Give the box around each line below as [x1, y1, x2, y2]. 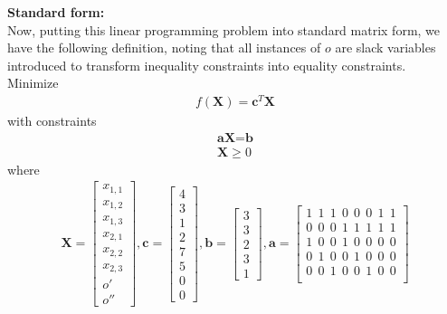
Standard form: [7, 3, 105, 21]
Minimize [7, 73, 59, 92]
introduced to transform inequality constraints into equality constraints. [7, 55, 406, 74]
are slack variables [335, 38, 436, 57]
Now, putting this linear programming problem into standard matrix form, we [7, 20, 441, 39]
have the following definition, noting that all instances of [7, 38, 321, 57]
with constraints [7, 111, 97, 130]
